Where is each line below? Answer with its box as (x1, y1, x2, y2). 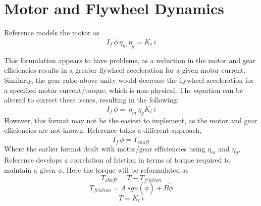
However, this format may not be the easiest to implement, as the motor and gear (4, 115, 257, 125)
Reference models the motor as (4, 27, 99, 38)
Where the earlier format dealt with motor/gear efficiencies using (4, 143, 205, 153)
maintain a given (4, 164, 56, 175)
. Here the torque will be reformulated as (62, 164, 189, 175)
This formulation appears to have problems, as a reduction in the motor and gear (4, 55, 256, 65)
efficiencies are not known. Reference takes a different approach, (4, 125, 201, 135)
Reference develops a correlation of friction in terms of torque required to (4, 154, 231, 165)
